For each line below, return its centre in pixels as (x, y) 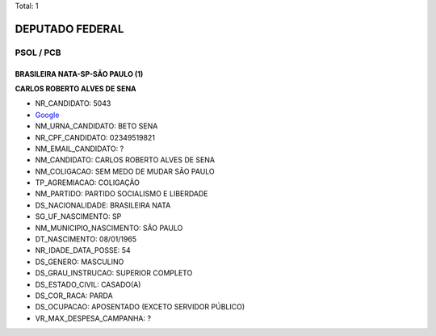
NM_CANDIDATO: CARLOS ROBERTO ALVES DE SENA (125, 160)
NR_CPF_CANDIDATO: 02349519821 (95, 137)
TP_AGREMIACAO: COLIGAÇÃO (88, 183)
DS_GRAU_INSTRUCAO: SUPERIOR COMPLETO (114, 273)
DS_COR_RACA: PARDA (74, 296)
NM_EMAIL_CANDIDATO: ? (80, 149)
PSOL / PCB (38, 52)
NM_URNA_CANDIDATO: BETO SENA (96, 126)
